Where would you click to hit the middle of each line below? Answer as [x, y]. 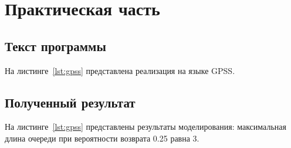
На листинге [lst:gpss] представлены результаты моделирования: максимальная [145, 127]
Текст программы [55, 46]
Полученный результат [70, 102]
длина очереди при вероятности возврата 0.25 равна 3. [102, 138]
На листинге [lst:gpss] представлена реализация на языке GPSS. [120, 70]
